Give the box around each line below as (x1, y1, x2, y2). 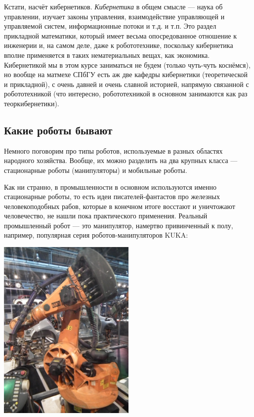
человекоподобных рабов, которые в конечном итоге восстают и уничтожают (4, 201, 235, 211)
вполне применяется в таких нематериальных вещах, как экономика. (4, 49, 210, 60)
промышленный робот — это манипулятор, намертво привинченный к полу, (4, 220, 233, 230)
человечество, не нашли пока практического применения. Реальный (4, 210, 208, 221)
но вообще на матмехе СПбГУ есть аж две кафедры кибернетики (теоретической (4, 69, 248, 80)
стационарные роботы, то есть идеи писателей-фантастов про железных (4, 191, 220, 202)
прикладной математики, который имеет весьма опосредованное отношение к (4, 30, 237, 41)
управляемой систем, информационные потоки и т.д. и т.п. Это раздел (4, 21, 216, 31)
